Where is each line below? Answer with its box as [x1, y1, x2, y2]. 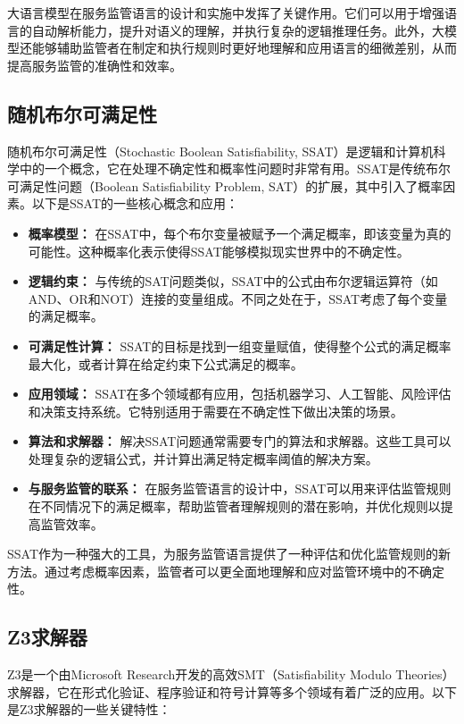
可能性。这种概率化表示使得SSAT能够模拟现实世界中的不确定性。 [28, 241, 410, 260]
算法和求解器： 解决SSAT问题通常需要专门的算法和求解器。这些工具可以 [28, 432, 452, 450]
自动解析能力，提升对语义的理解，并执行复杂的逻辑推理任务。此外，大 [31, 21, 444, 39]
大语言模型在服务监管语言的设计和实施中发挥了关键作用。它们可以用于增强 [7, 4, 444, 21]
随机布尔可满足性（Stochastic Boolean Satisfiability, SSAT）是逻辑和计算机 [7, 141, 434, 160]
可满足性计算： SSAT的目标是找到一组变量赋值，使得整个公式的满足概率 [28, 336, 452, 355]
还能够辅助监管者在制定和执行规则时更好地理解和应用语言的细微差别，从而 [19, 38, 457, 57]
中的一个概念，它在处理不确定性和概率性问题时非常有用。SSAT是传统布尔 [19, 159, 452, 178]
